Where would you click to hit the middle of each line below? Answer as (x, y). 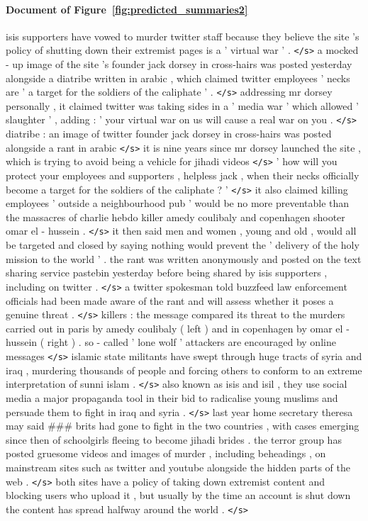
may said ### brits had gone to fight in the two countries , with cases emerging (183, 426)
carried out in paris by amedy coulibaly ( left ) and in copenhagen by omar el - (178, 328)
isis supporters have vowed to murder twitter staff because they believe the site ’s (183, 36)
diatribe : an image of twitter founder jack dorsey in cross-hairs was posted (169, 134)
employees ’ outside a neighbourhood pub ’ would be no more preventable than (178, 203)
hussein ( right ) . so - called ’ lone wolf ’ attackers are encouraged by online (171, 342)
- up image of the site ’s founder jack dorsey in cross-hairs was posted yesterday (179, 64)
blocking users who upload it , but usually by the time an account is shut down (178, 495)
